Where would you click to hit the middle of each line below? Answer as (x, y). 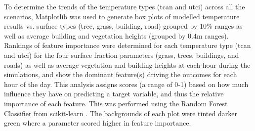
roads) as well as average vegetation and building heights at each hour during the (127, 65)
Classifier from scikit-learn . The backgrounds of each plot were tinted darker (121, 113)
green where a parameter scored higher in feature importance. (98, 123)
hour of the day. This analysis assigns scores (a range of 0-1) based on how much (126, 84)
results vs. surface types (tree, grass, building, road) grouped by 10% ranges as (123, 26)
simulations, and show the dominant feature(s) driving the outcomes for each (121, 74)
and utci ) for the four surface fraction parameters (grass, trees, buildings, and (122, 55)
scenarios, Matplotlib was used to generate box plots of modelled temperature (122, 16)
